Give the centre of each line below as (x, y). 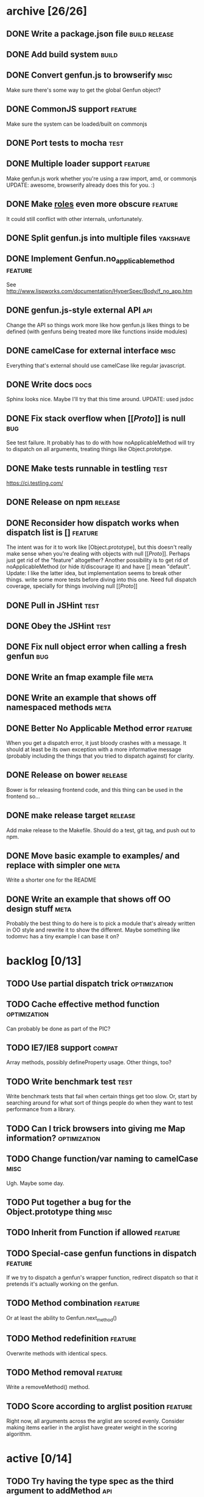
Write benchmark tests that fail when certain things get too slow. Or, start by (102, 1096)
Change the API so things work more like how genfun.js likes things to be (98, 325)
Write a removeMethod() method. (48, 1387)
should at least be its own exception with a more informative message (94, 750)
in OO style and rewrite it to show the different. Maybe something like (93, 930)
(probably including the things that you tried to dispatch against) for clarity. (100, 756)
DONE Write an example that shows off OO (89, 899)
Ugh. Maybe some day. (35, 1183)
